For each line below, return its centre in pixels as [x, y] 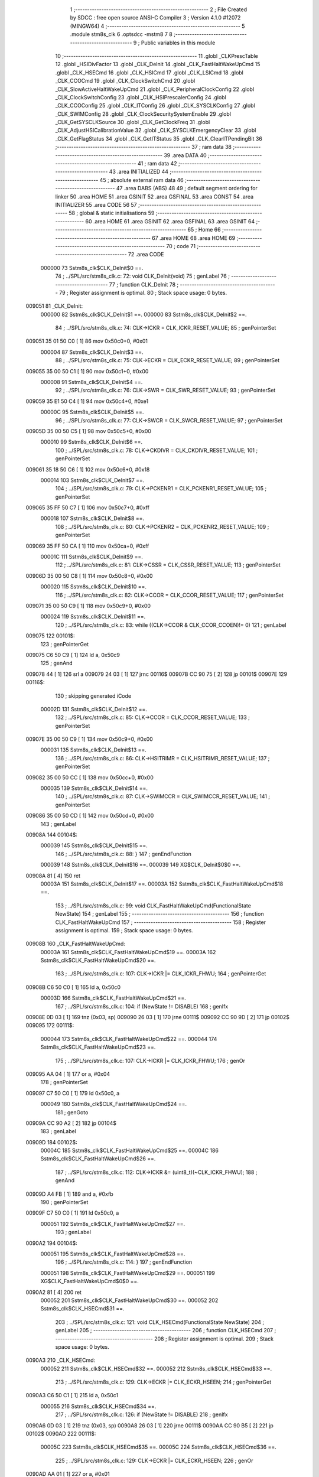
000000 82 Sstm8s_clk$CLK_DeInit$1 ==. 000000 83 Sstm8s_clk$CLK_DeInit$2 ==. [144, 314]
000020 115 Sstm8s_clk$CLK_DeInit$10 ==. [94, 587]
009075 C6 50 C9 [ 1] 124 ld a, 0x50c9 [73, 655]
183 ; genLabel [58, 1131]
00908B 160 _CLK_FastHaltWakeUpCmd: [75, 944]
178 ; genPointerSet [64, 1082]
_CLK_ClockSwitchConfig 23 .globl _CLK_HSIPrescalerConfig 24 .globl [141, 97]
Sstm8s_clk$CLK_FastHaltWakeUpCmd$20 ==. [98, 961]
